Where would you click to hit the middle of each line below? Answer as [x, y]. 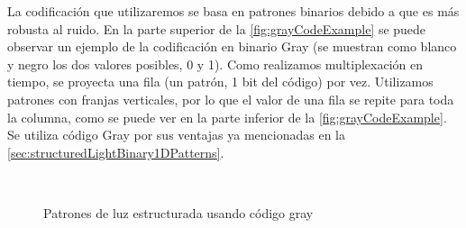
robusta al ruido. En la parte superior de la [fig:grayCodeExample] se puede [217, 28]
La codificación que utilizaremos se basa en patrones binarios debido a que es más [233, 11]
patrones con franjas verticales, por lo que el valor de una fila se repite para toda [231, 99]
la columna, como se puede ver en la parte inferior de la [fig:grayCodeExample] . [227, 117]
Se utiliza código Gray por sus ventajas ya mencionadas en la [176, 135]
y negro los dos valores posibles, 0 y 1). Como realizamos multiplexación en [215, 64]
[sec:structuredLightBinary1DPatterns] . [116, 152]
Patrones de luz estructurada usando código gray [178, 212]
